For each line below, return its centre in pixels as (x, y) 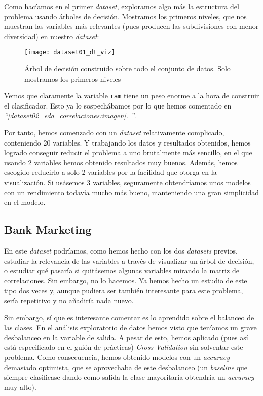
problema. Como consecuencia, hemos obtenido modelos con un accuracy (117, 357)
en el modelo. (25, 202)
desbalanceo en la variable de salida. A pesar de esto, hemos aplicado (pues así (126, 337)
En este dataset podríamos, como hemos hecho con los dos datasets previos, (121, 251)
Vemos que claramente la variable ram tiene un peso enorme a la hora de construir (132, 96)
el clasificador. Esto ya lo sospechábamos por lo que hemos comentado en (118, 105)
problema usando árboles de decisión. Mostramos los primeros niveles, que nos (125, 16)
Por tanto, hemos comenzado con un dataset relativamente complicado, (114, 133)
